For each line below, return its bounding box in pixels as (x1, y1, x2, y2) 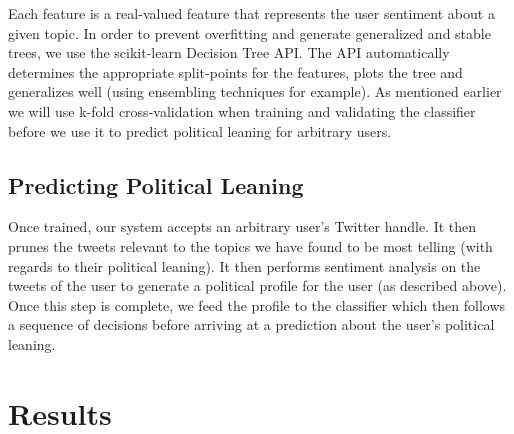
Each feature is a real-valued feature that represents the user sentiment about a (8, 3, 495, 23)
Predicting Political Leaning (8, 169, 304, 200)
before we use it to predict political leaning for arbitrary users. (8, 120, 392, 141)
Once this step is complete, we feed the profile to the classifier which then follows (8, 294, 506, 315)
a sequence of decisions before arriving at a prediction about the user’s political (8, 314, 495, 335)
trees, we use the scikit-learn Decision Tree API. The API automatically (8, 42, 450, 63)
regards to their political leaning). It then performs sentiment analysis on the (8, 255, 481, 276)
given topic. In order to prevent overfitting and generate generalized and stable (8, 22, 491, 43)
